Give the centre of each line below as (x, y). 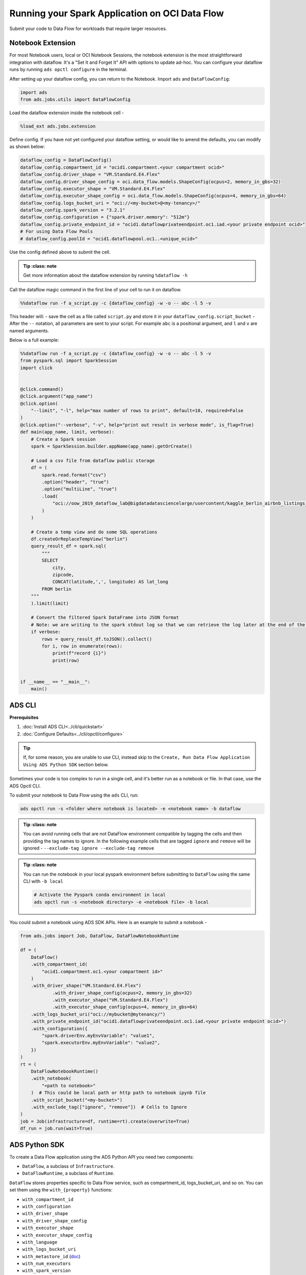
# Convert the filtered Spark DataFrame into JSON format (105, 618)
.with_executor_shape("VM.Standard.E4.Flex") (110, 1000)
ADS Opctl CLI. (25, 786)
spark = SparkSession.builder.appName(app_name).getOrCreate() (112, 446)
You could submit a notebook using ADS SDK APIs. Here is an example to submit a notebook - (108, 922)
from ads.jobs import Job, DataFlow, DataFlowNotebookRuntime (99, 936)
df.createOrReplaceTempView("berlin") (79, 539)
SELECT (50, 560)
